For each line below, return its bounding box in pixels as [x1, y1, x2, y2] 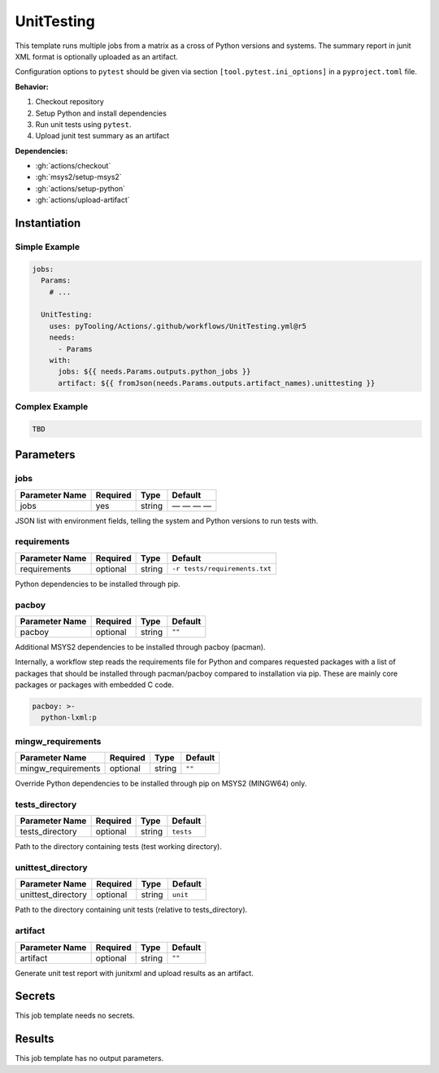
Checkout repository [35, 97, 105, 107]
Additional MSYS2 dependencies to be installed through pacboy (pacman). [15, 642, 266, 651]
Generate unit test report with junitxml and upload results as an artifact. [15, 968, 254, 978]
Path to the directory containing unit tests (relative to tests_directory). [15, 904, 248, 915]
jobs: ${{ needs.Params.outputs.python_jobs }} [58, 367, 251, 376]
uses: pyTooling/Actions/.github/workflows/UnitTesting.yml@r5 [49, 322, 307, 331]
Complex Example [15, 401, 89, 413]
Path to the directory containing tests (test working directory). [15, 842, 223, 852]
